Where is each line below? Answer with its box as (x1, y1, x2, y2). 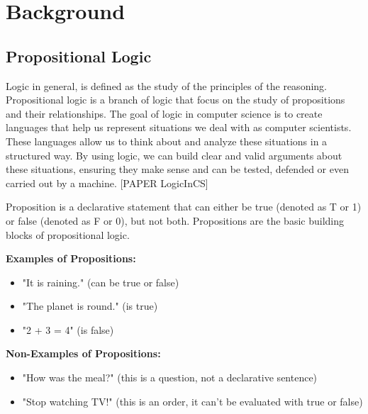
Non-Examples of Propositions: (6, 346, 161, 361)
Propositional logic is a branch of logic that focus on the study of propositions (6, 92, 345, 107)
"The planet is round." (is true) (22, 298, 158, 313)
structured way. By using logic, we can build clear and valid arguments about (6, 147, 342, 162)
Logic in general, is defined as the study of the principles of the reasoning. (6, 78, 327, 93)
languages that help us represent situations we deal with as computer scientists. (6, 120, 352, 135)
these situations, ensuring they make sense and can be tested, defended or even (6, 162, 349, 177)
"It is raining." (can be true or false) (22, 274, 179, 289)
